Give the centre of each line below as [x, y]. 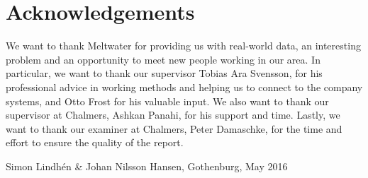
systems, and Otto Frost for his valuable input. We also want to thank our [167, 101]
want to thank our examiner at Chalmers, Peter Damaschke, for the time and [174, 128]
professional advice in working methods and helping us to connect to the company [184, 87]
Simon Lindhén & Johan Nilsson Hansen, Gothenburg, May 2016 [147, 166]
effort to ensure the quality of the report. [95, 142]
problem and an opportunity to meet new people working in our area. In [163, 59]
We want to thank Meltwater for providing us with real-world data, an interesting [183, 46]
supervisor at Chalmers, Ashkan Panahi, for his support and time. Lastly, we [173, 115]
